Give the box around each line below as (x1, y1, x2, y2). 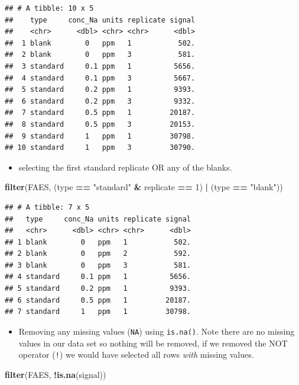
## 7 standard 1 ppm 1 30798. (5, 307, 191, 316)
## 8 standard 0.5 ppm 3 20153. (5, 120, 196, 129)
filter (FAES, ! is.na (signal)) (5, 368, 106, 380)
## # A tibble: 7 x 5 (5, 203, 90, 211)
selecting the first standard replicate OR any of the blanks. (18, 161, 232, 173)
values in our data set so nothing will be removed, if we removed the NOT (18, 336, 288, 349)
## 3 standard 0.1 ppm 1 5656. (5, 62, 196, 70)
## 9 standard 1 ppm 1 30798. (5, 131, 196, 140)
